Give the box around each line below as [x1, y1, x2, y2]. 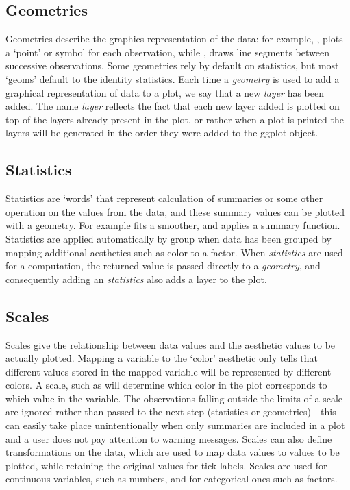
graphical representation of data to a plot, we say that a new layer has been [5, 85, 325, 99]
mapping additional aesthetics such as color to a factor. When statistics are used [5, 245, 343, 259]
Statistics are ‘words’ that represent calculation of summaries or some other [5, 191, 323, 206]
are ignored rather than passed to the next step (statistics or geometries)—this [5, 404, 336, 419]
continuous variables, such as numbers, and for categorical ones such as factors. [5, 471, 338, 486]
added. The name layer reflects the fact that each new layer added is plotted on [5, 99, 340, 113]
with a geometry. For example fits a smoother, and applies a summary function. [5, 218, 340, 232]
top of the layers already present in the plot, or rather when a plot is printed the [5, 112, 345, 126]
